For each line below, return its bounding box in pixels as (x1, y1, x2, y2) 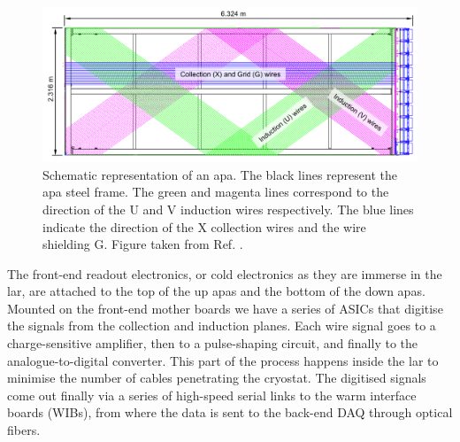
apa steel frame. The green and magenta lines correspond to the (42, 182, 389, 201)
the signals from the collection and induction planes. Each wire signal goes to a (7, 316, 436, 335)
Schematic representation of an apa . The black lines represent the (42, 165, 397, 183)
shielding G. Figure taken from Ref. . (42, 235, 243, 253)
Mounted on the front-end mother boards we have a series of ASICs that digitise (7, 299, 443, 317)
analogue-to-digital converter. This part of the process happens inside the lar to (7, 351, 439, 369)
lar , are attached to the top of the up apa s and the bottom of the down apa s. (7, 282, 425, 300)
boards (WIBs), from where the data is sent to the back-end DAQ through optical (7, 403, 453, 422)
